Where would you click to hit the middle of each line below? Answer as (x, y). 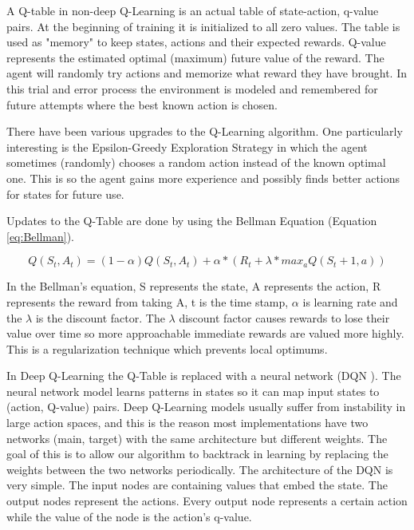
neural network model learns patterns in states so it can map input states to (193, 391)
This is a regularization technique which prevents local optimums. (167, 348)
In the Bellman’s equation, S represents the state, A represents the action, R (194, 286)
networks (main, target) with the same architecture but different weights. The (197, 438)
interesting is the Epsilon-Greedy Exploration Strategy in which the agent (187, 146)
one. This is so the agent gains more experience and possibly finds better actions (203, 178)
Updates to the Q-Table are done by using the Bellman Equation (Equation (192, 221)
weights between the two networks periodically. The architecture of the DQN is (200, 469)
